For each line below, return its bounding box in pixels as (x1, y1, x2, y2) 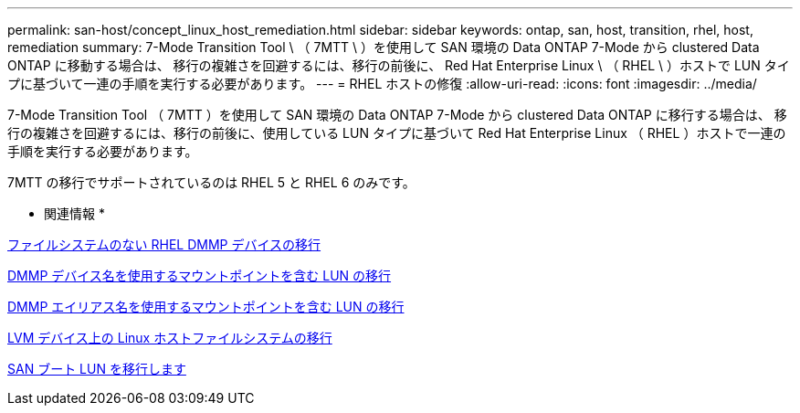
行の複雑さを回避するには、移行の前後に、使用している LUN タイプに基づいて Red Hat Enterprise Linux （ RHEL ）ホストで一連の (7, 125, 786, 141)
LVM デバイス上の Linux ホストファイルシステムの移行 (7, 330, 332, 345)
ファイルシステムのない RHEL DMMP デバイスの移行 (7, 237, 321, 252)
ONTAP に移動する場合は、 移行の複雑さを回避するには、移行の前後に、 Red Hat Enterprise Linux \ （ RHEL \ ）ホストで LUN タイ (7, 58, 790, 73)
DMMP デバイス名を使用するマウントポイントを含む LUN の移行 (7, 268, 392, 283)
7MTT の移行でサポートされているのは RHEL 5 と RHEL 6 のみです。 (7, 175, 416, 190)
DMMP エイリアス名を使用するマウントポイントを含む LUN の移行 (7, 299, 405, 314)
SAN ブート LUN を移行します (7, 361, 186, 376)
